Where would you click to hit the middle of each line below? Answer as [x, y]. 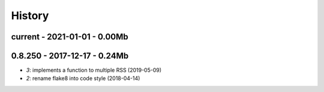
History [30, 16]
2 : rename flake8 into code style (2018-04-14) [83, 78]
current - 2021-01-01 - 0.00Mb [70, 37]
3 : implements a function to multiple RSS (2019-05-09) [94, 70]
